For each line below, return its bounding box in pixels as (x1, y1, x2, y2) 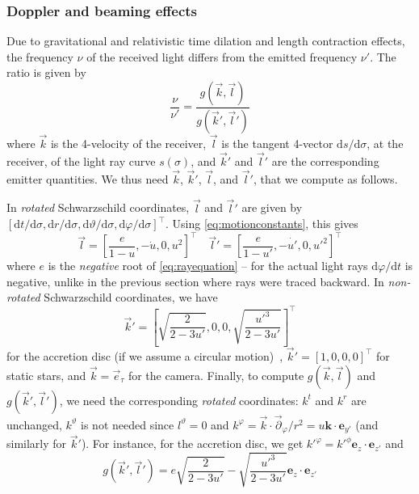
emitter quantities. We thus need (6, 170, 169, 187)
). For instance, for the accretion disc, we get (81, 435, 304, 452)
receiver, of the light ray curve (6, 152, 156, 169)
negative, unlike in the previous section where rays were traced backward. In (6, 272, 384, 289)
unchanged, (6, 416, 62, 433)
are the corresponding (271, 152, 379, 169)
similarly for (6, 435, 67, 452)
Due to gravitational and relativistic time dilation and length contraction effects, (6, 32, 405, 49)
